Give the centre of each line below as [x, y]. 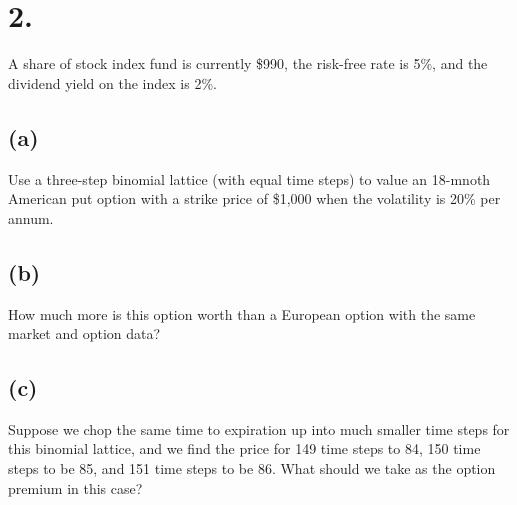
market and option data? [84, 333]
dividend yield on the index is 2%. [112, 82]
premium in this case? [75, 487]
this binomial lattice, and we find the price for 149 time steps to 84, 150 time [244, 448]
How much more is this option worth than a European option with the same [242, 313]
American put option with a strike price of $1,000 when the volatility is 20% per [254, 198]
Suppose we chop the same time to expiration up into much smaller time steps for [259, 428]
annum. [31, 217]
